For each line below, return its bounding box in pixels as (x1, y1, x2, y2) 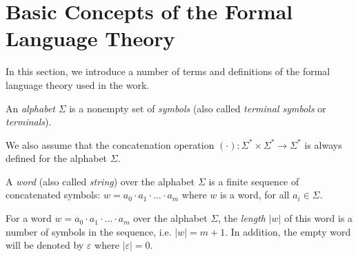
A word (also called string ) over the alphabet (6, 174, 195, 188)
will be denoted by (6, 238, 84, 252)
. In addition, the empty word (225, 224, 351, 238)
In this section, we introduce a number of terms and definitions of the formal (6, 64, 330, 79)
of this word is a (284, 211, 353, 225)
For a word (6, 211, 52, 225)
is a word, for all (220, 187, 290, 202)
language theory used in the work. (6, 77, 150, 92)
